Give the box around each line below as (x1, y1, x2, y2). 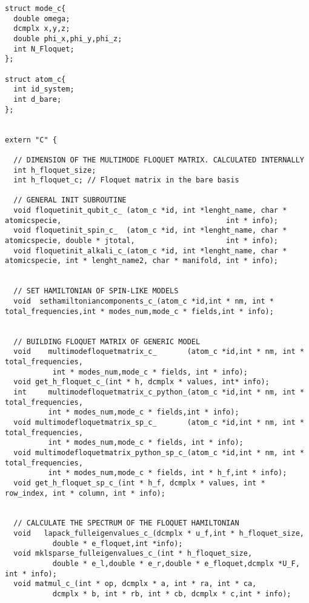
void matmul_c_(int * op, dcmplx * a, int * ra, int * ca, (13, 579, 257, 588)
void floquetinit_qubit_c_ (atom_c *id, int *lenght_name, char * (13, 206, 287, 215)
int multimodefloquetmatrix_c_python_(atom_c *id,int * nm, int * (13, 387, 304, 396)
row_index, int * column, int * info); (5, 488, 165, 498)
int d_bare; (13, 95, 62, 104)
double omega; (13, 14, 70, 23)
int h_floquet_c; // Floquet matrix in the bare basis (13, 176, 239, 185)
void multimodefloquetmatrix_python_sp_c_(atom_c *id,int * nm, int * (13, 448, 304, 457)
